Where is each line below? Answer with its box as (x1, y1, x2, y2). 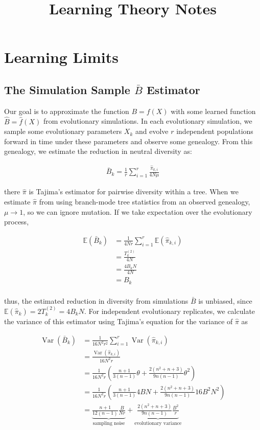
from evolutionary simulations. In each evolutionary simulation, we (43, 116, 252, 126)
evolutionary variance (134, 421, 182, 426)
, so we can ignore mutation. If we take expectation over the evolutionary (23, 206, 252, 217)
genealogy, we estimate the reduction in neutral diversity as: (4, 146, 192, 156)
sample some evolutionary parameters (4, 126, 122, 137)
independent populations (176, 126, 253, 137)
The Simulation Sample (4, 81, 130, 97)
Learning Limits (4, 47, 119, 67)
